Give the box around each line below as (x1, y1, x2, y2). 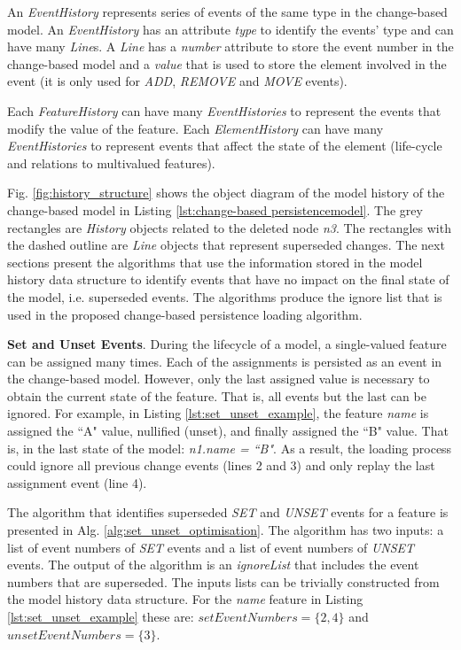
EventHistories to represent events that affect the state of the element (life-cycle (7, 136, 442, 155)
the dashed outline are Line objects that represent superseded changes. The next (7, 236, 445, 254)
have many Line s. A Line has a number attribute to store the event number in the (7, 37, 454, 56)
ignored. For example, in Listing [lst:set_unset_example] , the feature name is (7, 404, 429, 422)
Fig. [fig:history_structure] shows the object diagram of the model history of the (7, 183, 445, 202)
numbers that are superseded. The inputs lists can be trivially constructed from (7, 572, 440, 591)
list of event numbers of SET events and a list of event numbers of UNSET (7, 538, 415, 556)
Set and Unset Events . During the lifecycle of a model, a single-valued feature (7, 335, 447, 353)
